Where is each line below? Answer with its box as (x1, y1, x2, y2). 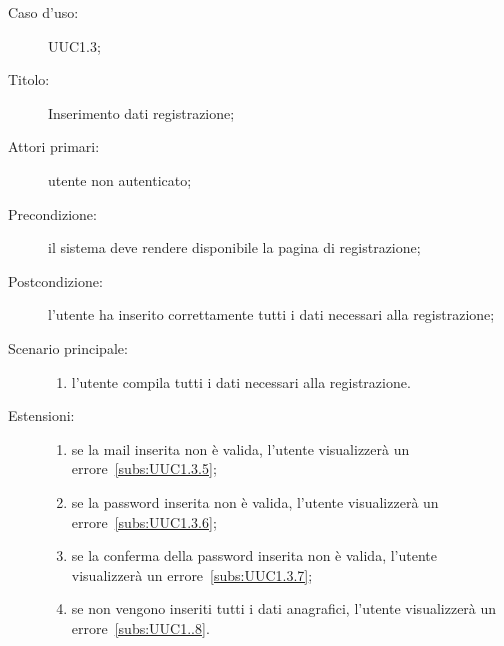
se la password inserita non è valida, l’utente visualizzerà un (71, 491, 439, 512)
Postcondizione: (8, 270, 103, 291)
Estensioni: (8, 405, 75, 426)
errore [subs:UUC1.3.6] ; (71, 511, 217, 532)
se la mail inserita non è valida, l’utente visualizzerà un (71, 438, 410, 459)
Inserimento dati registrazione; (48, 102, 235, 123)
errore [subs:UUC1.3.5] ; (71, 458, 217, 479)
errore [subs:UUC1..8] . (71, 617, 210, 638)
